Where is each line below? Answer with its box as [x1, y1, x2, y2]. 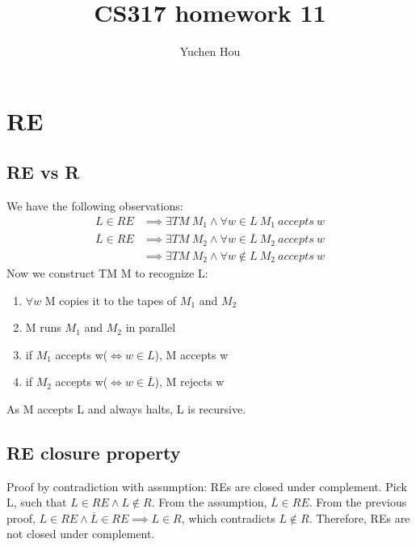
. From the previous [309, 494, 407, 511]
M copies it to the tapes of [44, 291, 177, 308]
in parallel [125, 319, 176, 336]
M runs [25, 319, 61, 336]
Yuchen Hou [179, 43, 241, 60]
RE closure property [6, 439, 181, 464]
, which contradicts [181, 509, 275, 526]
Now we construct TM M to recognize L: [6, 264, 208, 281]
